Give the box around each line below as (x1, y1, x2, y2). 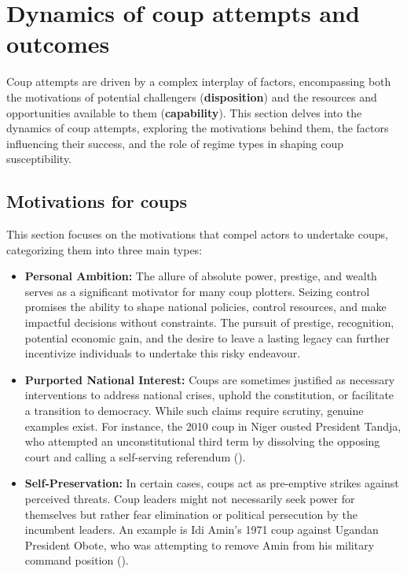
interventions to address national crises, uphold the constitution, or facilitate (24, 387, 394, 403)
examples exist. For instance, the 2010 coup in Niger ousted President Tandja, (24, 417, 401, 434)
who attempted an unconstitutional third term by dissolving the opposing (24, 433, 380, 450)
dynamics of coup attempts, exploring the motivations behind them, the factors (6, 120, 389, 136)
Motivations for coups (6, 189, 188, 213)
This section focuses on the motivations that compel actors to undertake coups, (6, 226, 388, 243)
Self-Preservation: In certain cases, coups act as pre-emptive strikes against (24, 475, 399, 491)
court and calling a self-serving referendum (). (24, 448, 246, 465)
